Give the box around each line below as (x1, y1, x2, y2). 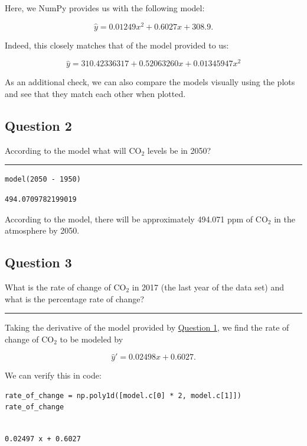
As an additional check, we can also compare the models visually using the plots (5, 76, 295, 88)
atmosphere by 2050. (5, 224, 80, 237)
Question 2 (5, 116, 72, 134)
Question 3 (5, 253, 72, 272)
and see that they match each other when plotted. (5, 87, 186, 99)
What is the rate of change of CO (5, 280, 126, 293)
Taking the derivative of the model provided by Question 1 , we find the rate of (5, 321, 289, 334)
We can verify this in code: (5, 369, 102, 382)
